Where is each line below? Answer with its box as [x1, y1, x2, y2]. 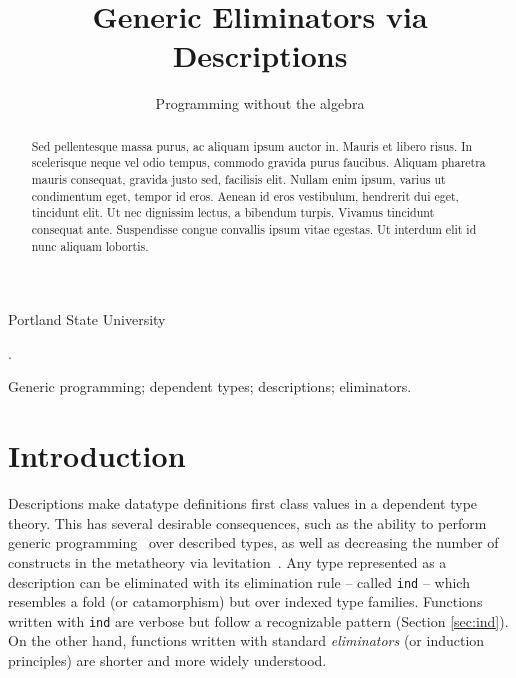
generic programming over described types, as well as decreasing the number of [8, 532, 499, 553]
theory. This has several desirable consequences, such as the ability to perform [8, 512, 487, 533]
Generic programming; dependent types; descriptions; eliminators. [8, 376, 412, 397]
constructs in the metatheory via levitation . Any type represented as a [8, 551, 447, 572]
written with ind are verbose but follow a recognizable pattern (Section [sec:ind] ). [8, 610, 509, 631]
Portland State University [8, 309, 166, 330]
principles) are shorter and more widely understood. [8, 650, 327, 671]
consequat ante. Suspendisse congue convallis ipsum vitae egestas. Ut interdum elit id [31, 220, 477, 237]
